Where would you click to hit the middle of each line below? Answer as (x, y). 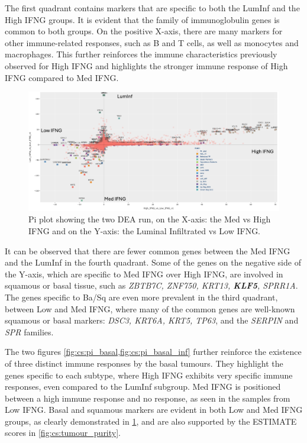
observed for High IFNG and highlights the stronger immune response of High (146, 65)
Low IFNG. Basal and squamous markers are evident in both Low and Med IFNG (154, 410)
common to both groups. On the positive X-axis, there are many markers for (144, 31)
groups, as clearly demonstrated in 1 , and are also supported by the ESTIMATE (151, 421)
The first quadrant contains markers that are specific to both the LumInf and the (152, 8)
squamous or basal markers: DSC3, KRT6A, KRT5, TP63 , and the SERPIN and (152, 320)
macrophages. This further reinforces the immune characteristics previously (141, 54)
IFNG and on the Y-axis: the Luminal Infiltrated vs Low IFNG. (145, 230)
